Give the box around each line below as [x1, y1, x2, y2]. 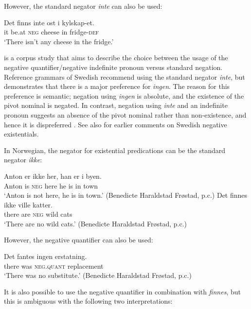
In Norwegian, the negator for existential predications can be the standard [4, 145, 226, 155]
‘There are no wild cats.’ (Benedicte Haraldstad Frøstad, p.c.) [4, 218, 187, 228]
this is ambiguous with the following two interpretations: [4, 296, 173, 306]
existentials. [4, 129, 39, 139]
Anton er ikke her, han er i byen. [4, 171, 102, 181]
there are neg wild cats [4, 209, 72, 219]
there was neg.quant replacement [4, 260, 104, 271]
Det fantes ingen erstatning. [4, 251, 87, 261]
